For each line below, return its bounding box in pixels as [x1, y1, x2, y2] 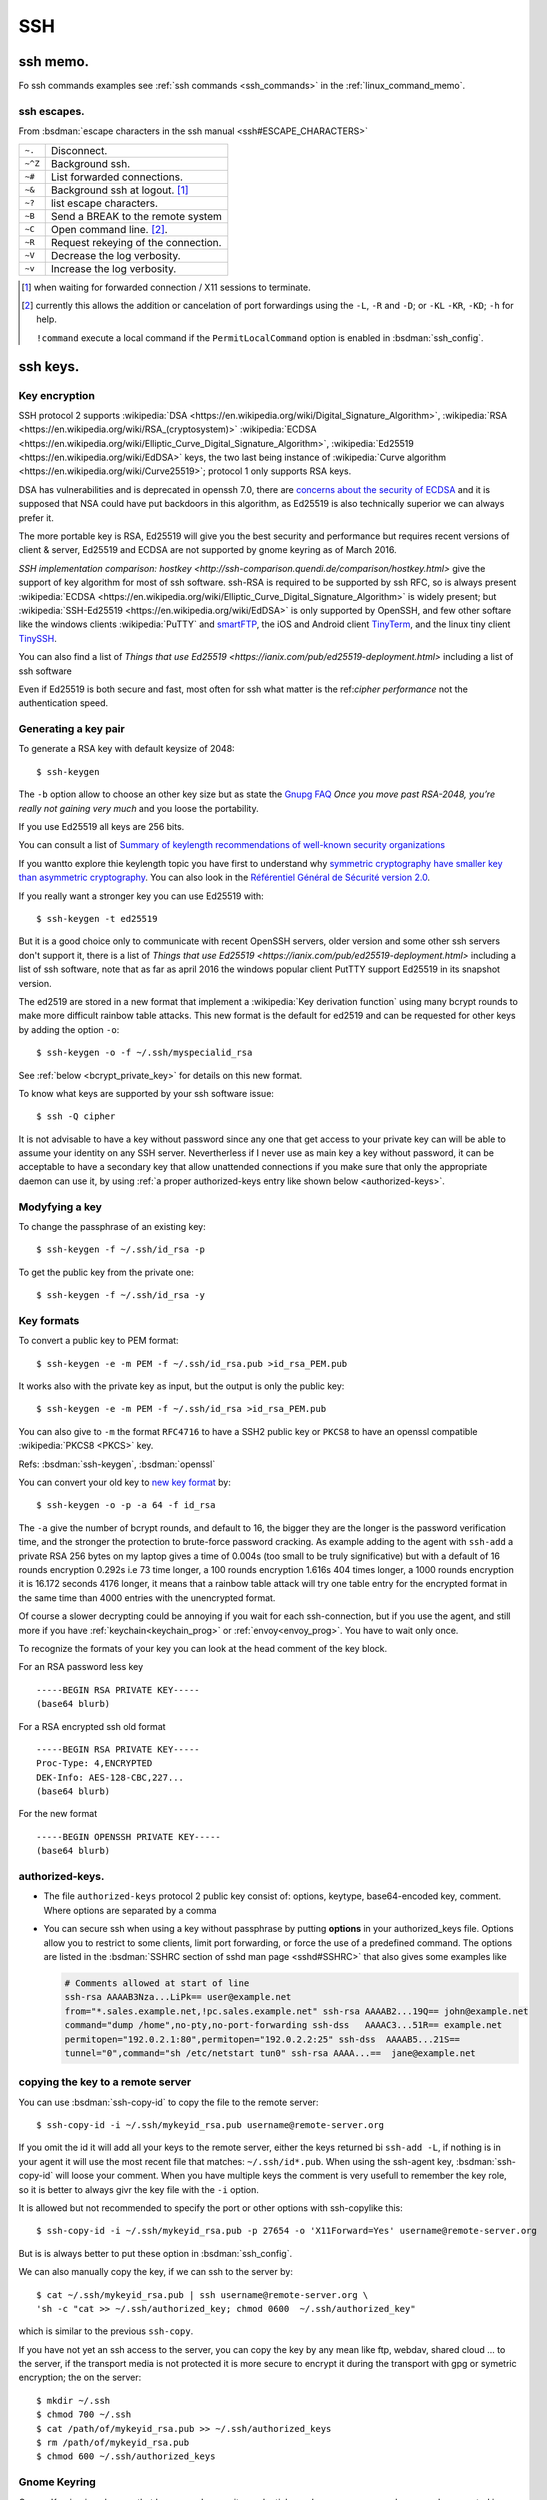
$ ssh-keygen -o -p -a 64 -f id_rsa [36, 1500, 216, 1511]
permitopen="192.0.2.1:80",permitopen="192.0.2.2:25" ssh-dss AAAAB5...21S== [64, 2033, 460, 2045]
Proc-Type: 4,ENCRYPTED [36, 1758, 153, 1769]
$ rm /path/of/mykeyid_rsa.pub [36, 2437, 190, 2449]
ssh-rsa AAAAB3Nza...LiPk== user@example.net [64, 1991, 292, 2003]
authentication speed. [18, 697, 109, 709]
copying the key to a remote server [18, 2075, 192, 2089]
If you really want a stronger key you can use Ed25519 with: [18, 890, 264, 902]
